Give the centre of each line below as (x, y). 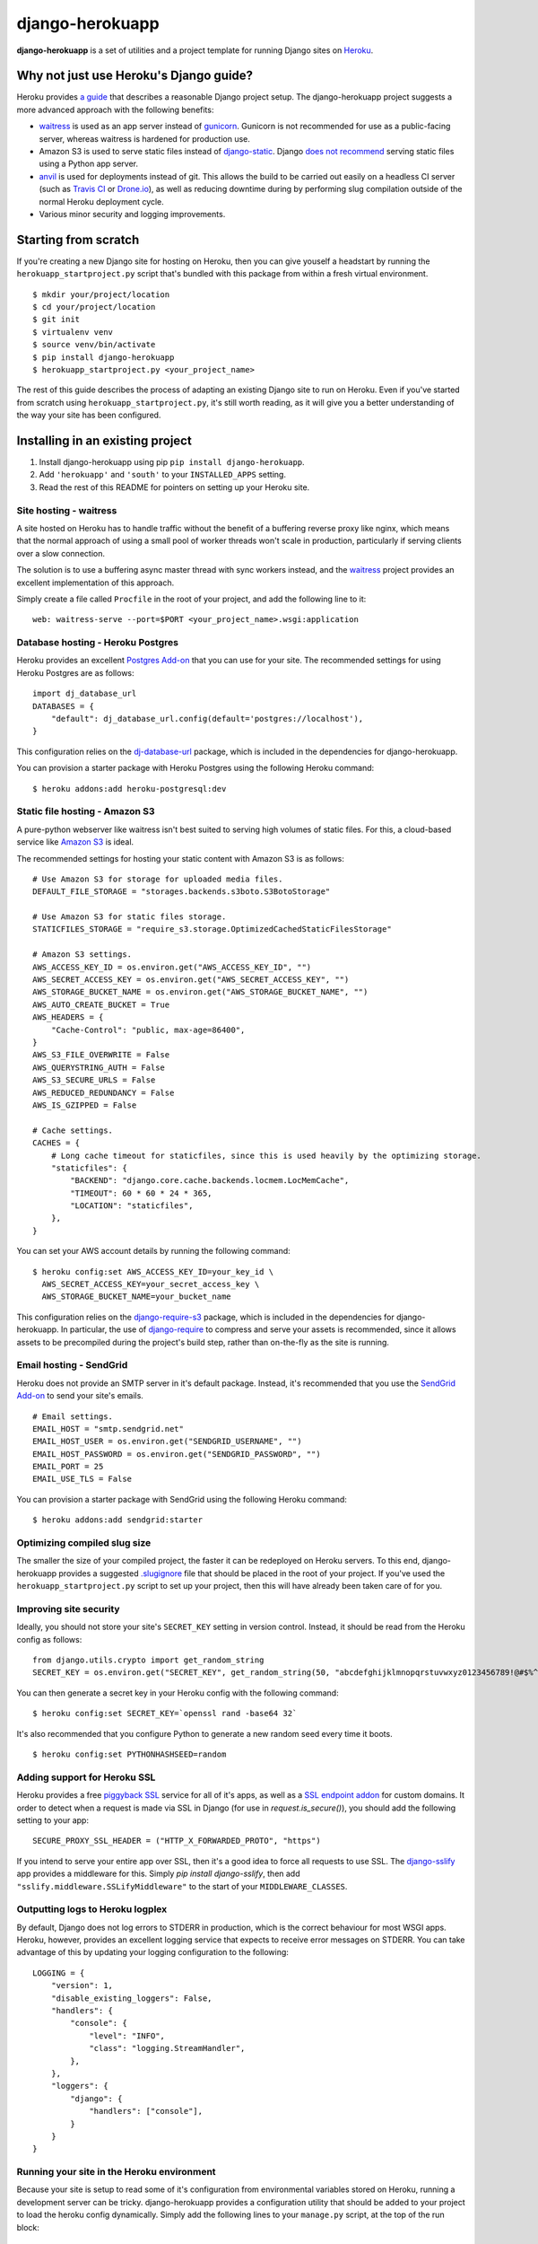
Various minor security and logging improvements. (132, 214)
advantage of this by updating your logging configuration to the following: (152, 1952)
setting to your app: (53, 1820)
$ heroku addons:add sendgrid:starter (118, 1520)
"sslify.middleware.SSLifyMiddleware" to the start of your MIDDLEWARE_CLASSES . (182, 1886)
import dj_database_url (85, 694)
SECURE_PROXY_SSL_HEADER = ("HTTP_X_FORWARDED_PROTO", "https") (177, 1841)
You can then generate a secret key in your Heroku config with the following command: (178, 1693)
